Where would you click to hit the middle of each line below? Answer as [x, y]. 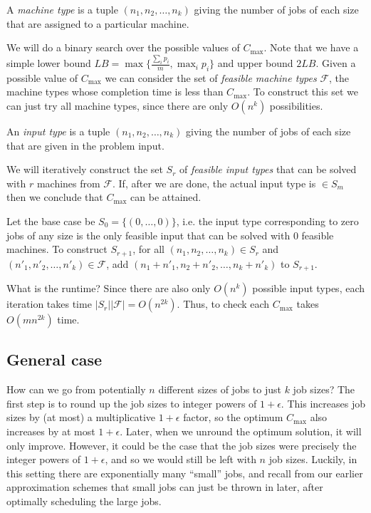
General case [54, 359]
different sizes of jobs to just [220, 389]
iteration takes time [49, 304]
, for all [148, 249]
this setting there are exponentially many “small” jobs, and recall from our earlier [185, 473]
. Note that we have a [311, 47]
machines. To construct [57, 249]
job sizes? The [324, 389]
